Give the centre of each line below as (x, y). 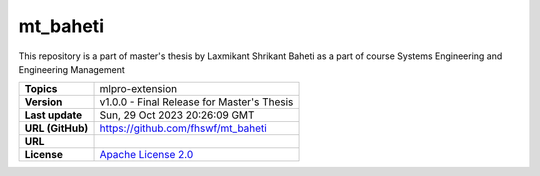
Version (43, 102)
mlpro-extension (138, 89)
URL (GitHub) (56, 128)
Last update (53, 115)
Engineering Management (71, 69)
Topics (41, 89)
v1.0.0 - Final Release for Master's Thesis (196, 102)
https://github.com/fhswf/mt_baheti (183, 128)
